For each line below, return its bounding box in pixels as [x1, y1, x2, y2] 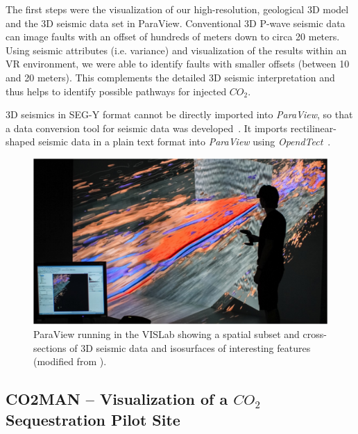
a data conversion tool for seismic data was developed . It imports [6, 120, 288, 135]
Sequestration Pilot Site [6, 408, 180, 430]
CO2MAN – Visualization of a [6, 388, 228, 410]
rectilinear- [290, 120, 336, 135]
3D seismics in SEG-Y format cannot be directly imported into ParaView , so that [6, 107, 353, 122]
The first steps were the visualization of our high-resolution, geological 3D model [6, 2, 349, 16]
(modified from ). [33, 354, 107, 369]
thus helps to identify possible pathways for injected [6, 83, 227, 98]
